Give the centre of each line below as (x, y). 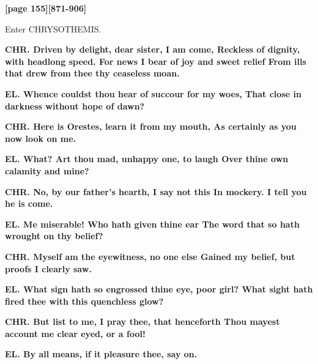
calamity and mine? (47, 170)
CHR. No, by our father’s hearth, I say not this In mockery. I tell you (156, 191)
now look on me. (41, 138)
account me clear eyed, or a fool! (75, 333)
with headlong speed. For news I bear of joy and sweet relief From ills (156, 61)
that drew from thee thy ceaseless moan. (92, 73)
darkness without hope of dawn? (75, 106)
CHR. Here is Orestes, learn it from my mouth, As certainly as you (151, 126)
